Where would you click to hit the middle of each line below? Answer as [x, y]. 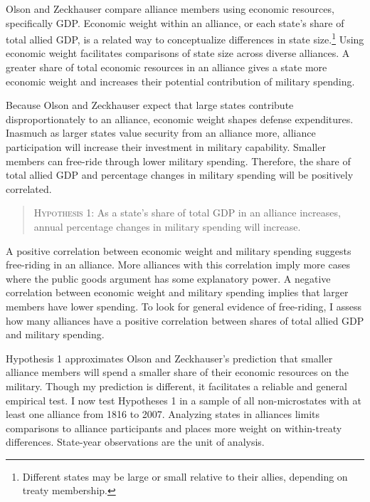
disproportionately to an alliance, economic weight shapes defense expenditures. [180, 119]
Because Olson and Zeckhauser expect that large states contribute [150, 105]
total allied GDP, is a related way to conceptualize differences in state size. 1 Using [185, 38]
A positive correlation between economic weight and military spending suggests [179, 250]
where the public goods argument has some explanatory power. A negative [168, 278]
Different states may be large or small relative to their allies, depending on [185, 476]
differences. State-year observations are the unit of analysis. [135, 442]
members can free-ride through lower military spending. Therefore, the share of [178, 161]
